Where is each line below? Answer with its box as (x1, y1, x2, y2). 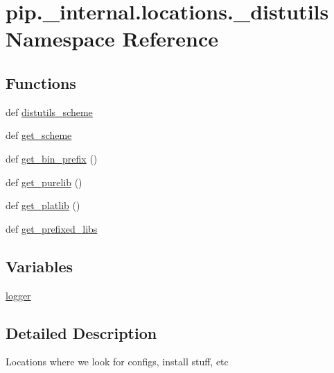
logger (6, 288, 31, 302)
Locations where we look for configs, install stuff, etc (6, 354, 229, 369)
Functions (6, 72, 76, 93)
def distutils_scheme (6, 104, 93, 119)
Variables (6, 255, 73, 276)
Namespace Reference (6, 24, 218, 53)
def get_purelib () (6, 174, 82, 189)
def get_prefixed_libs (6, 221, 98, 235)
